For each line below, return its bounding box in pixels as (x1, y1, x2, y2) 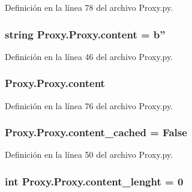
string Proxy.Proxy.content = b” (5, 26, 166, 41)
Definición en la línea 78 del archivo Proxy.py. (5, 1, 173, 13)
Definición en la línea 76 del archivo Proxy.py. (5, 99, 173, 112)
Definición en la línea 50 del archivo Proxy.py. (5, 148, 173, 161)
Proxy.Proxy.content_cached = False (5, 125, 187, 140)
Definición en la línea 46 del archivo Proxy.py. (5, 50, 173, 62)
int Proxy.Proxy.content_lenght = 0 (5, 173, 184, 188)
